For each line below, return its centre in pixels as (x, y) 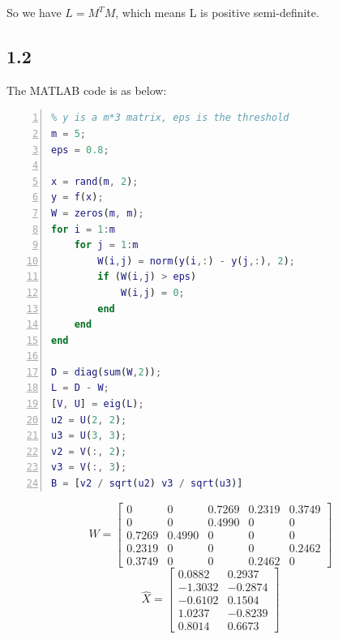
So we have (34, 12)
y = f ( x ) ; (77, 197)
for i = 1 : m (83, 229)
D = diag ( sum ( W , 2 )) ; (107, 372)
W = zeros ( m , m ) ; (98, 213)
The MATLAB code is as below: (87, 90)
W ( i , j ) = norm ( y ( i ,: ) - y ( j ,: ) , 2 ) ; (197, 261)
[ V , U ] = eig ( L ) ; (98, 404)
